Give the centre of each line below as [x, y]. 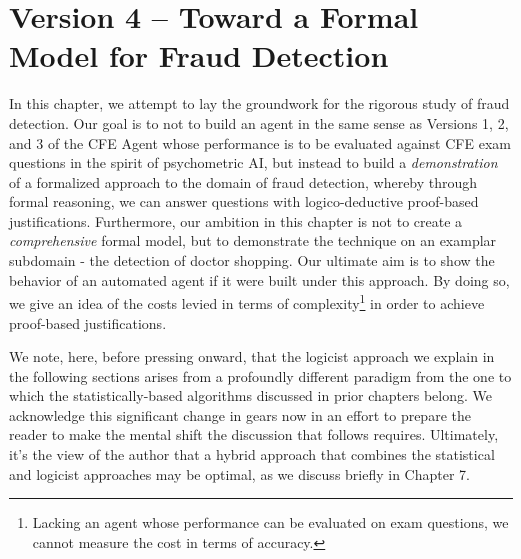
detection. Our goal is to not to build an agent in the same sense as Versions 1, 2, [259, 122]
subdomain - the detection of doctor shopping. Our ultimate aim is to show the [252, 260]
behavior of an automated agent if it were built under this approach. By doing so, [259, 279]
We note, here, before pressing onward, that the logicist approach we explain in [252, 356]
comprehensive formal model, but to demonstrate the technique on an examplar [253, 240]
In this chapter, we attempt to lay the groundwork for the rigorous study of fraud [259, 103]
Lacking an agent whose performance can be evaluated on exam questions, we [270, 522]
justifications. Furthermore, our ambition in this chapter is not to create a [236, 220]
